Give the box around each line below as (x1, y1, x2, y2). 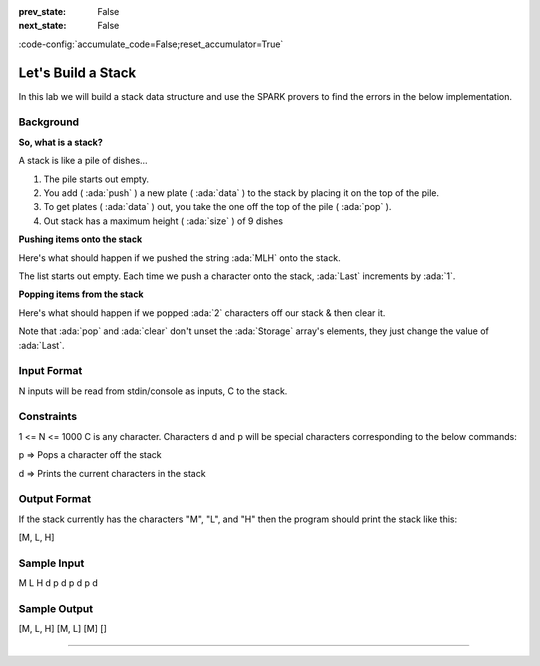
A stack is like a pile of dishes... (18, 155, 149, 167)
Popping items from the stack (18, 288, 144, 300)
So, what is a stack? (18, 136, 104, 148)
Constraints (18, 410, 78, 424)
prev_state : (18, 6, 67, 17)
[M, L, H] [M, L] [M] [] (18, 623, 107, 635)
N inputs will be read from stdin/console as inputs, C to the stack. (18, 385, 288, 397)
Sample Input (18, 556, 85, 570)
